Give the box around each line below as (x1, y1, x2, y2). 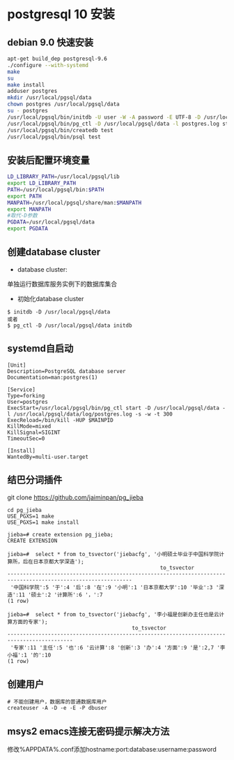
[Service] (7, 386, 36, 393)
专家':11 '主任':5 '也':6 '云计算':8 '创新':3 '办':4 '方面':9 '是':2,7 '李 (13, 644, 226, 651)
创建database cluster (7, 246, 101, 258)
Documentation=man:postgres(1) (7, 374, 98, 381)
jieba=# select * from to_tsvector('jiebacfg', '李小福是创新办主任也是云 (7, 611, 219, 618)
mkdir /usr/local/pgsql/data (7, 94, 92, 101)
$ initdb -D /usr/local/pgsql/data (7, 308, 111, 315)
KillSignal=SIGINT (7, 429, 61, 436)
